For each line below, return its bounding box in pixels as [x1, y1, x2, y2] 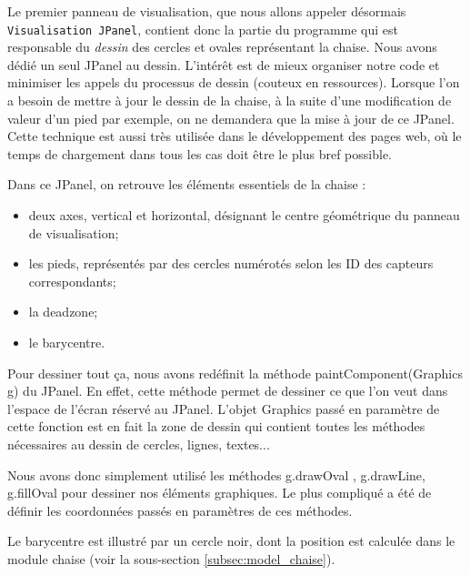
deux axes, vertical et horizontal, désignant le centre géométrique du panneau [28, 206, 460, 224]
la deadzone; [28, 302, 98, 321]
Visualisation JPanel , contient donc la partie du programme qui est [7, 19, 398, 38]
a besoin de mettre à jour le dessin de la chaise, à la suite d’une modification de [7, 91, 452, 110]
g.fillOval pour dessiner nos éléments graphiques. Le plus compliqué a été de [7, 483, 432, 502]
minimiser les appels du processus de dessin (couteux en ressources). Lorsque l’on [7, 73, 460, 92]
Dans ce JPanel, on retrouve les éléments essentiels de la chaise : [7, 175, 366, 194]
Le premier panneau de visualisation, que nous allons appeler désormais [7, 2, 406, 20]
